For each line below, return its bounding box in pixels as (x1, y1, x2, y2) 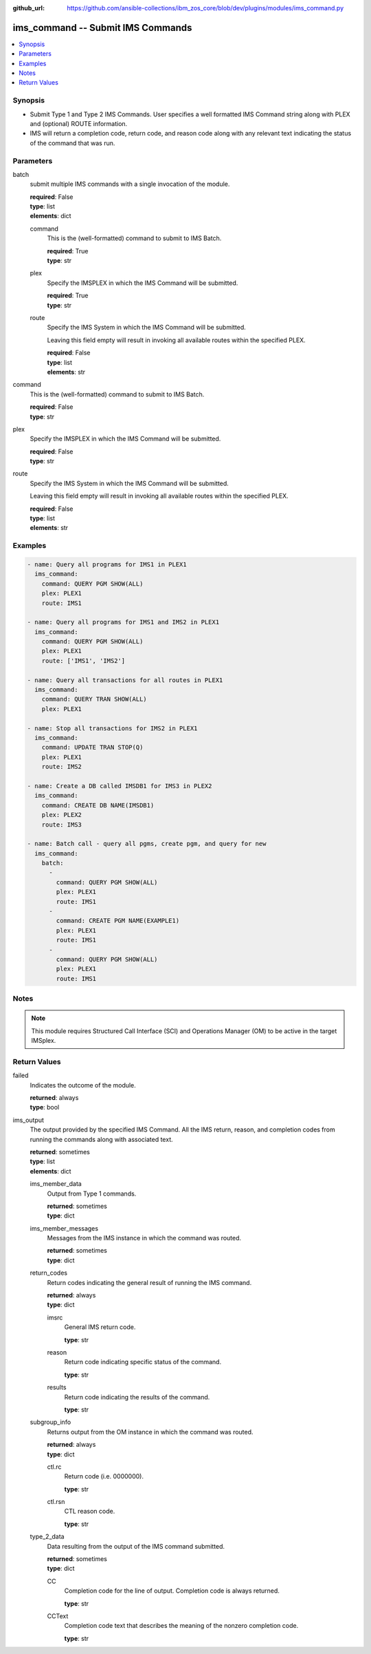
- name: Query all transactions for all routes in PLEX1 (27, 676, 223, 684)
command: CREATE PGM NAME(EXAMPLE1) (56, 917, 180, 925)
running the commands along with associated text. (30, 1135, 173, 1143)
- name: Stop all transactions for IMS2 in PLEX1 (27, 724, 198, 732)
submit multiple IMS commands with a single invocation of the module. (30, 180, 230, 189)
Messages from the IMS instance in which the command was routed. (47, 1234, 242, 1242)
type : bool (30, 1103, 60, 1112)
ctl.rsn (47, 1498, 65, 1506)
